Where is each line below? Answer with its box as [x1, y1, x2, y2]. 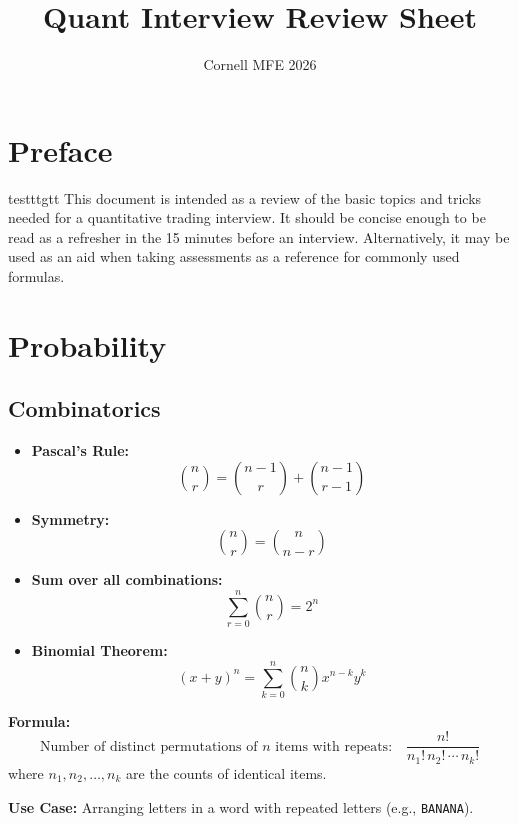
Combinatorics [8, 393, 161, 424]
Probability [8, 324, 167, 365]
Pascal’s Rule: [31, 440, 130, 461]
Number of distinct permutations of [39, 739, 258, 754]
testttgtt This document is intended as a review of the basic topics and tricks [8, 187, 482, 208]
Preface [8, 129, 113, 170]
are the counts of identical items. [126, 762, 327, 783]
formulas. [8, 266, 65, 287]
